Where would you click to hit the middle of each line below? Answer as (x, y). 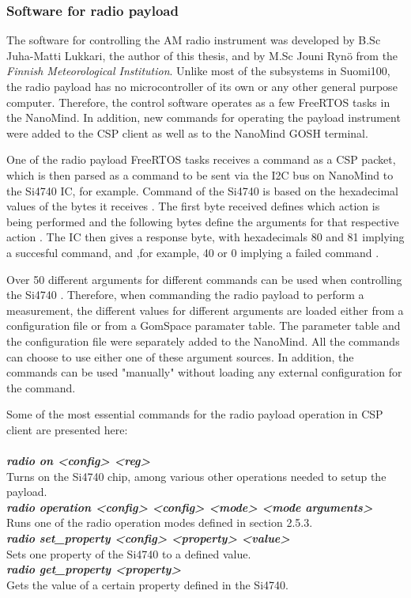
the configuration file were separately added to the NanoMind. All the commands (203, 341)
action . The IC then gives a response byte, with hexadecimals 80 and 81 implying (205, 237)
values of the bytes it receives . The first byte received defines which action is (193, 206)
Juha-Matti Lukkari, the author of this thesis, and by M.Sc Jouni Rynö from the (202, 55)
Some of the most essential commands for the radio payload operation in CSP (195, 414)
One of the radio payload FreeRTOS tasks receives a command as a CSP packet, (201, 159)
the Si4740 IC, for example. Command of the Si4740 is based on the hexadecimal (203, 190)
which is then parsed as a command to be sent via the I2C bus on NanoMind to (200, 174)
